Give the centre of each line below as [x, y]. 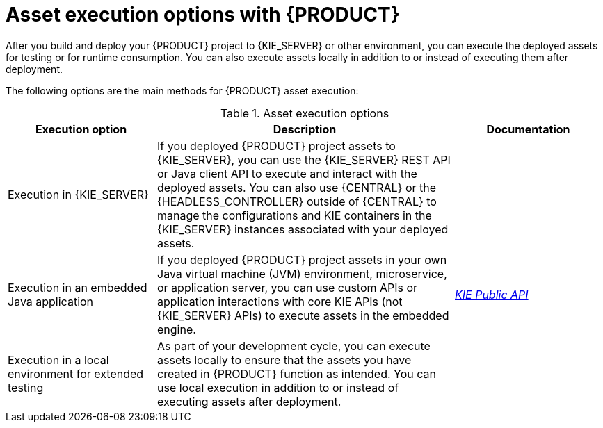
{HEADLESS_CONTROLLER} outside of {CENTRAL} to [297, 201]
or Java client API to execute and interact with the [287, 173]
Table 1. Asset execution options [305, 113]
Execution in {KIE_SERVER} [78, 194]
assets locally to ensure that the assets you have [284, 360]
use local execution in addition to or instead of [278, 387]
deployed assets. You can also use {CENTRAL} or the [297, 187]
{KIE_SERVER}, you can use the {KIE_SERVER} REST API [304, 159]
